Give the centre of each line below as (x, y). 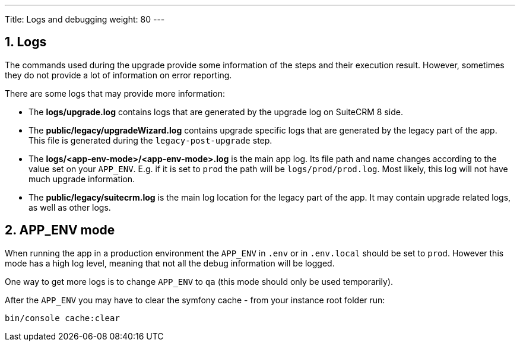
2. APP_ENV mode (60, 230)
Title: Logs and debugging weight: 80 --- (85, 19)
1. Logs (26, 42)
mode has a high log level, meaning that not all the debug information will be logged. (170, 263)
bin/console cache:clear (62, 318)
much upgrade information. (82, 179)
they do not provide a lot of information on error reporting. (118, 75)
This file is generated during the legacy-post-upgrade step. (150, 140)
